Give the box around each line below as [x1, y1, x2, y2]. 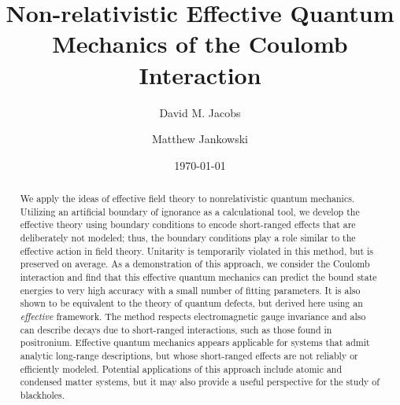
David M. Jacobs [159, 104, 241, 120]
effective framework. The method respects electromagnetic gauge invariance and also [20, 309, 366, 322]
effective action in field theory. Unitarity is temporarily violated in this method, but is [20, 244, 374, 257]
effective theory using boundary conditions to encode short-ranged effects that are [20, 218, 356, 231]
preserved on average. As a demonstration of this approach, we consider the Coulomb [20, 257, 370, 271]
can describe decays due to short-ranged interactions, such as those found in [20, 322, 332, 336]
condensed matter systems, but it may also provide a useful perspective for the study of [20, 375, 380, 388]
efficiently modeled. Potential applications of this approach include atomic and [20, 362, 343, 375]
